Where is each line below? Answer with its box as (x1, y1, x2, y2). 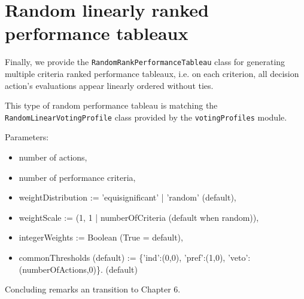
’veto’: (227, 251, 251, 263)
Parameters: (5, 131, 49, 143)
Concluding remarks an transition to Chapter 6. (5, 283, 181, 295)
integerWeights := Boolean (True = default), (19, 231, 183, 243)
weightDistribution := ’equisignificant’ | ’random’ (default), (19, 191, 236, 204)
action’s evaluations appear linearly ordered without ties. (5, 79, 214, 91)
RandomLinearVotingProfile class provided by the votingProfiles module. (5, 110, 287, 123)
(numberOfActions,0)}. (19, 263, 103, 275)
